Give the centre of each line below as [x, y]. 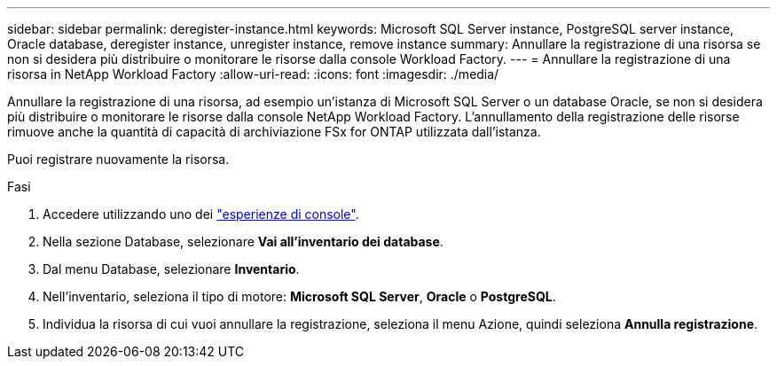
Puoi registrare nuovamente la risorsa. [118, 159]
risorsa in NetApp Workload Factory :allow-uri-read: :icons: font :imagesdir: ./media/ [253, 74]
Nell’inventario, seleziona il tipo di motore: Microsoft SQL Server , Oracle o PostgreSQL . [299, 296]
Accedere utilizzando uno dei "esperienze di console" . [201, 214]
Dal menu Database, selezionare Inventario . [171, 269]
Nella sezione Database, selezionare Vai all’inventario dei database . [243, 241]
